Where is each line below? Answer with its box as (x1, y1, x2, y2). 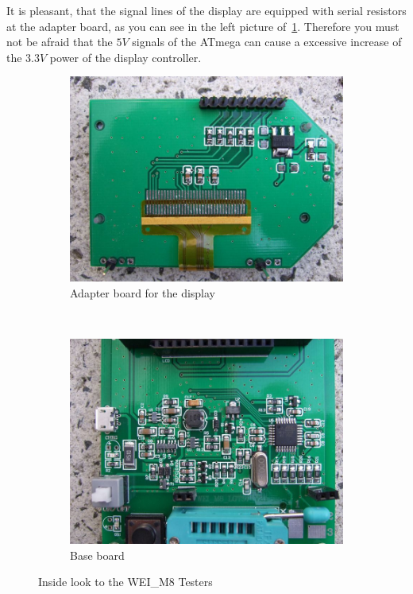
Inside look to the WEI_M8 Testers (38, 573, 213, 590)
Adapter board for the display (70, 284, 216, 301)
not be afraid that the (6, 33, 113, 50)
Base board (70, 546, 125, 563)
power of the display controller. (49, 49, 202, 65)
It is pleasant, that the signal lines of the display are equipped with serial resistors (6, 2, 407, 18)
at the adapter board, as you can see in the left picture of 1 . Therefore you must (6, 17, 399, 34)
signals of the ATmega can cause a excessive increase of (132, 33, 402, 50)
